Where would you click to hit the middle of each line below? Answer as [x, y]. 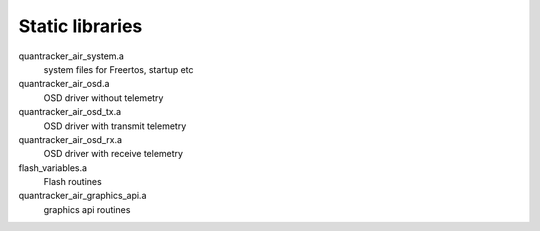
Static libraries [80, 26]
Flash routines [72, 182]
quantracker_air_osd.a [64, 84]
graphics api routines [87, 209]
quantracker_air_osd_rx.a [70, 139]
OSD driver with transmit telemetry [115, 126]
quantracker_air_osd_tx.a [70, 112]
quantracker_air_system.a [71, 56]
